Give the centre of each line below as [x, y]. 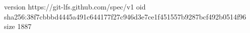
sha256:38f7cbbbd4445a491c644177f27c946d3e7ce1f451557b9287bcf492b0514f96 [125, 16]
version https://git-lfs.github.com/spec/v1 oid [75, 6]
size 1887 [18, 26]
